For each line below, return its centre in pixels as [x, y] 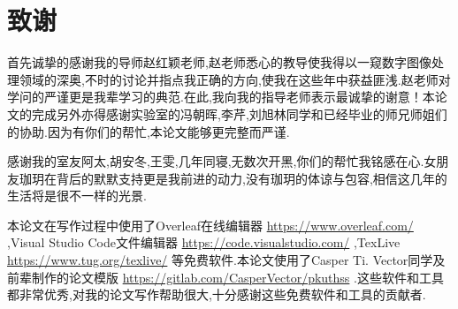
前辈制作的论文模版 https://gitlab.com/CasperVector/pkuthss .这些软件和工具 [225, 277]
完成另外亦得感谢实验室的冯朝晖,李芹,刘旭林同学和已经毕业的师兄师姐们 [239, 113]
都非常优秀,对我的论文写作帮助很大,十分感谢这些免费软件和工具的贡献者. [217, 294]
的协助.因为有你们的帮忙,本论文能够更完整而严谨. [149, 131]
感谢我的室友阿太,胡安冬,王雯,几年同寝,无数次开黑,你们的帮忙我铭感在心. [216, 161]
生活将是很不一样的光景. [77, 196]
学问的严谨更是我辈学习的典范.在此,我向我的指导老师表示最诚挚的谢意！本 [221, 97]
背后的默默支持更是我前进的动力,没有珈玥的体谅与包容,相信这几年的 [252, 178]
